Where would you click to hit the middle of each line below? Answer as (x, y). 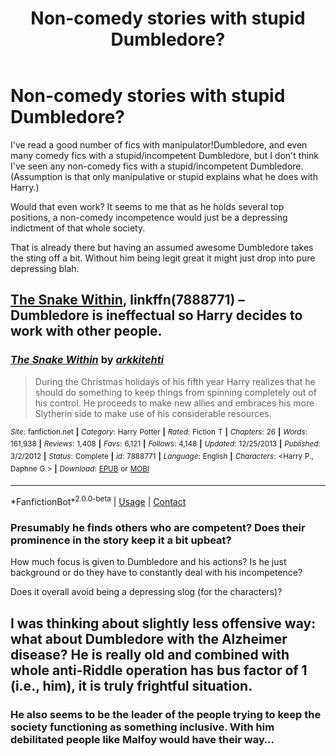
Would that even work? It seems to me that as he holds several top (147, 206)
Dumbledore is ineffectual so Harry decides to (156, 315)
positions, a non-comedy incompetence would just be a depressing (149, 217)
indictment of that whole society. (78, 228)
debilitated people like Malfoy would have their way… (142, 739)
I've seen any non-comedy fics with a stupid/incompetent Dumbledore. (157, 166)
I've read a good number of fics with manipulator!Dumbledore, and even (159, 144)
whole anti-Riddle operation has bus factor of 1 (159, 670)
